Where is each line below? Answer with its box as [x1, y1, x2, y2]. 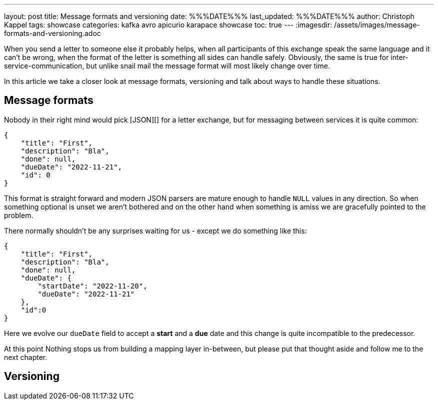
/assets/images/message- [334, 20, 420, 29]
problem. [4, 210, 33, 219]
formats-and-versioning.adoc [4, 29, 101, 37]
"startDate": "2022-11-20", [37, 281, 147, 290]
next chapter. [4, 352, 47, 361]
